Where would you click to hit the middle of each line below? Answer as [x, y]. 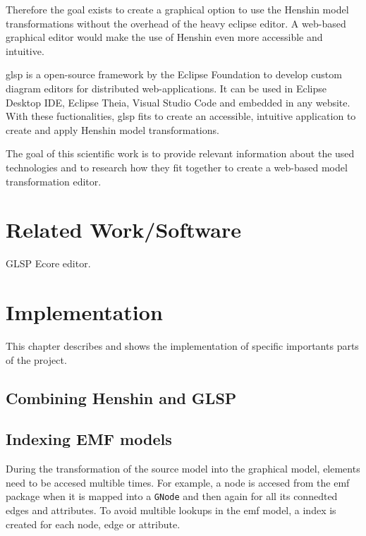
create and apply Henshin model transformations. [112, 129]
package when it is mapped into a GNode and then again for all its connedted [172, 496]
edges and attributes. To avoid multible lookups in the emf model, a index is [171, 510]
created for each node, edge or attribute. [93, 524]
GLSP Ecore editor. [48, 263]
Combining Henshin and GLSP [121, 397]
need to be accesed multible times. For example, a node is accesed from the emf [178, 482]
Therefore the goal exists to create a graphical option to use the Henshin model [177, 9]
